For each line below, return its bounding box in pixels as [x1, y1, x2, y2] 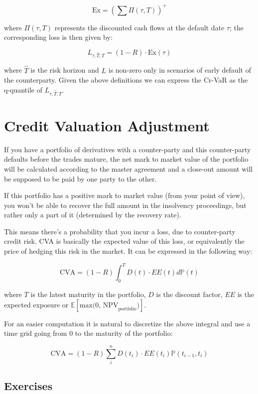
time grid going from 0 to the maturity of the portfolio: [4, 328, 173, 338]
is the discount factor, [156, 289, 223, 299]
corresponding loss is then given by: [4, 32, 113, 42]
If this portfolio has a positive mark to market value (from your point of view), [4, 190, 245, 200]
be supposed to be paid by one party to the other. [4, 173, 157, 184]
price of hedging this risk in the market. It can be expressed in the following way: [4, 246, 253, 256]
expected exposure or [4, 299, 69, 309]
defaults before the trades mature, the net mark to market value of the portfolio [4, 154, 249, 164]
